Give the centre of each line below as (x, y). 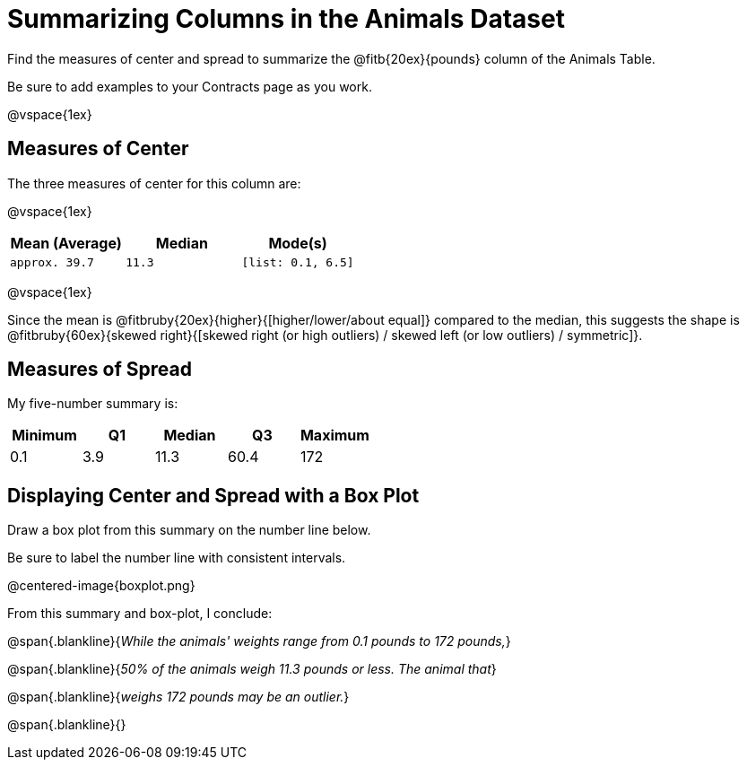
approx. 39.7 (52, 262)
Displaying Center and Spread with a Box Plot (213, 495)
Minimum (44, 436)
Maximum (334, 436)
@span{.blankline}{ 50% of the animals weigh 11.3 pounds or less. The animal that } (252, 669)
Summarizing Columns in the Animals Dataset (286, 19)
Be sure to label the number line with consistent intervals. (177, 558)
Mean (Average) (66, 243)
